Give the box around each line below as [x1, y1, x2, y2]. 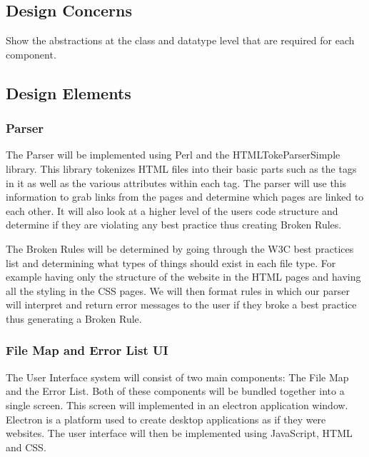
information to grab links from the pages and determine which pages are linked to [6, 189, 364, 204]
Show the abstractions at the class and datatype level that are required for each [6, 33, 355, 48]
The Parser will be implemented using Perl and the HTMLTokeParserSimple [6, 147, 340, 162]
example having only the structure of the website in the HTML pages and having [6, 269, 361, 284]
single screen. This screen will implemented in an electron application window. [6, 397, 348, 412]
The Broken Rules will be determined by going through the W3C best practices [6, 241, 354, 256]
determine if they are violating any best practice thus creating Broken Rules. [6, 217, 342, 232]
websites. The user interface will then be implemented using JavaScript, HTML [6, 426, 353, 441]
